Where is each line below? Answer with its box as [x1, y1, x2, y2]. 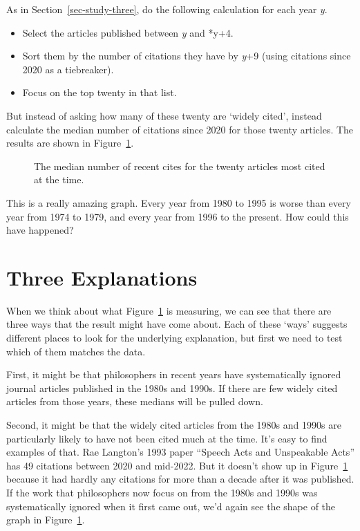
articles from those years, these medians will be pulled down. [6, 394, 263, 409]
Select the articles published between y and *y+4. [22, 25, 234, 39]
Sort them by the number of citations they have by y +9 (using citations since [22, 48, 351, 63]
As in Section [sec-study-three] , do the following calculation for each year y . [6, 2, 328, 16]
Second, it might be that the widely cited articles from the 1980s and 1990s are [6, 418, 341, 431]
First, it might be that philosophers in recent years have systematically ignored [6, 367, 341, 382]
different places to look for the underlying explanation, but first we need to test [6, 330, 343, 345]
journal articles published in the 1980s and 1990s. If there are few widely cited [6, 380, 338, 395]
